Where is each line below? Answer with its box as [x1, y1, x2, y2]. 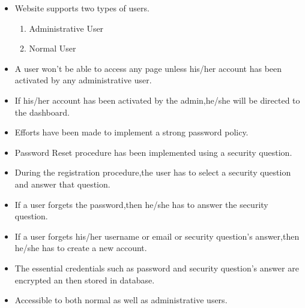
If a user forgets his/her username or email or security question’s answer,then [14, 230, 300, 242]
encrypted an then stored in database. [14, 273, 155, 286]
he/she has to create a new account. [14, 241, 147, 254]
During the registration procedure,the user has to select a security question [14, 166, 291, 179]
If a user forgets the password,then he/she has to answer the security [14, 198, 268, 210]
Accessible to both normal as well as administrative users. [14, 294, 228, 306]
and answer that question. [14, 177, 110, 190]
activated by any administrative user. [14, 74, 152, 86]
